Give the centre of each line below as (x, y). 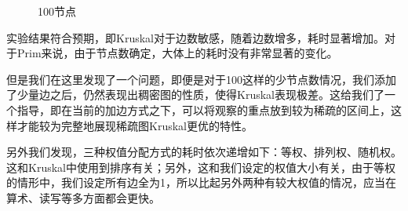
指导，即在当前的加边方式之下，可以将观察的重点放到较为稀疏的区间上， (204, 109)
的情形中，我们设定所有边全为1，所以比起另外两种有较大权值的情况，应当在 (201, 182)
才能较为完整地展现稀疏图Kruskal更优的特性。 (135, 125)
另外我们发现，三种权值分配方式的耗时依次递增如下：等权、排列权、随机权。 (204, 152)
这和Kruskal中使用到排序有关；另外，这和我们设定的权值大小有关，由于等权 (201, 167)
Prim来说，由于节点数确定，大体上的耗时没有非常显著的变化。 (177, 53)
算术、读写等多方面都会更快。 (83, 197)
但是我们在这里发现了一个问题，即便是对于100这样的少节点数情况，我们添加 (201, 79)
